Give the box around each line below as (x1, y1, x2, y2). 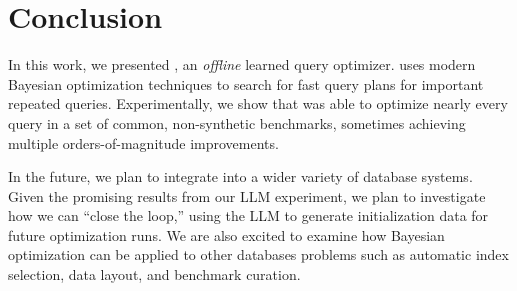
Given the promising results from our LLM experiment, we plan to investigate (8, 185, 486, 206)
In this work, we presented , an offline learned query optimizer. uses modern (8, 54, 476, 75)
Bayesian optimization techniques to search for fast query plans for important (8, 73, 484, 94)
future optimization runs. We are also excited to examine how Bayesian (8, 224, 445, 245)
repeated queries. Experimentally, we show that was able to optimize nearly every (8, 93, 508, 114)
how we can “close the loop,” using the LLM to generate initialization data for (8, 205, 489, 226)
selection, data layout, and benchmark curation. (8, 264, 301, 285)
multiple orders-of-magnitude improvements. (8, 132, 279, 153)
